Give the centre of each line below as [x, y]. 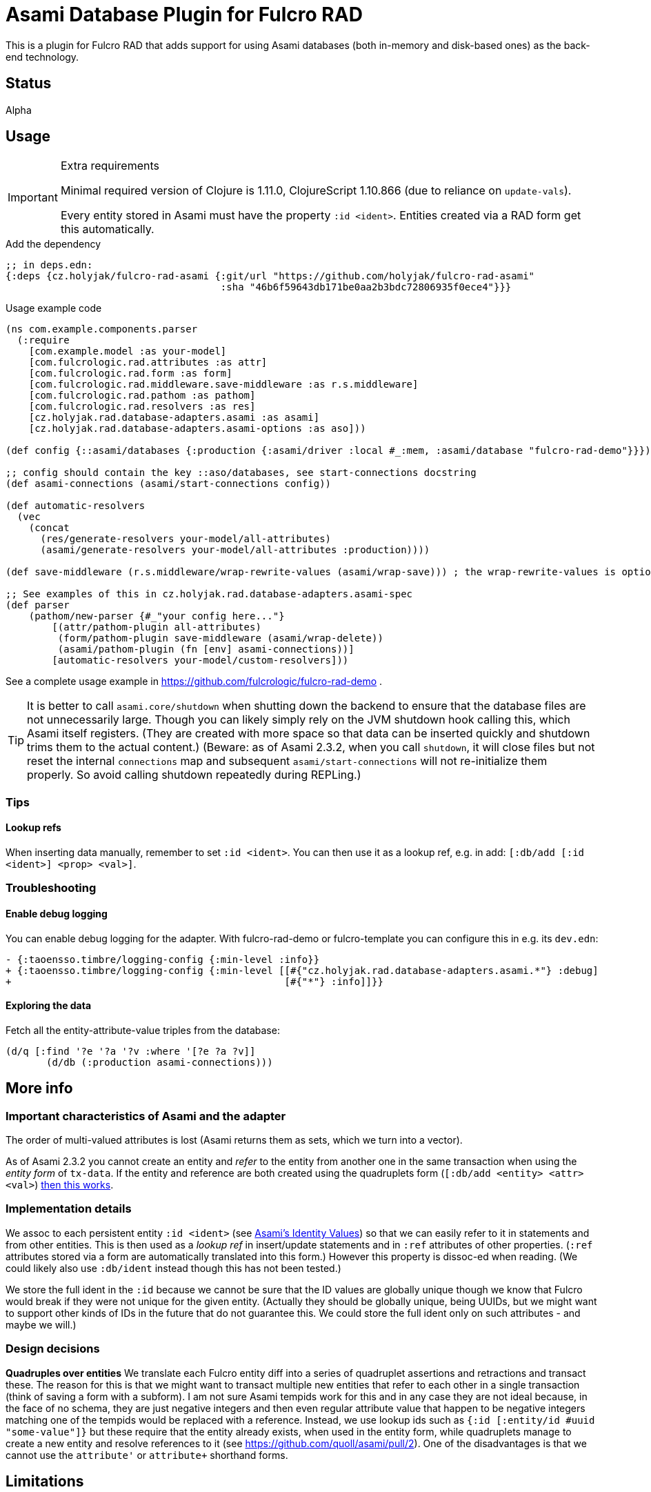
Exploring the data [49, 1006]
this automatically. [107, 229]
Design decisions [53, 1349]
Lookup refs [33, 828]
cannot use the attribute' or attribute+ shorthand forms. [147, 1455]
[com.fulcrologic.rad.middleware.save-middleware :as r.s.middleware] [223, 385]
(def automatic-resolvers [76, 506]
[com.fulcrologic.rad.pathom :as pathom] [142, 396]
